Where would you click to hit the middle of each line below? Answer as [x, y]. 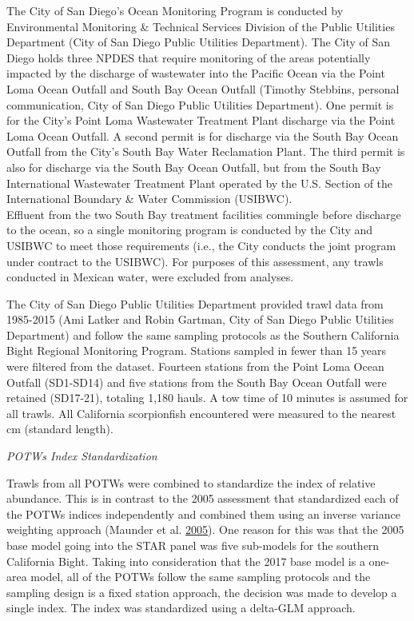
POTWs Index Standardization [82, 456]
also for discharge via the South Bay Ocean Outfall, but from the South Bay [194, 167]
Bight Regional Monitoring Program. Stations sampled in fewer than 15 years [197, 350]
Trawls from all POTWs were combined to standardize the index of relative [191, 482]
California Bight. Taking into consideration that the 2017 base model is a [186, 561]
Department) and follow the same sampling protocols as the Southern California [203, 334]
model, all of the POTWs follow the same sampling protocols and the [201, 577]
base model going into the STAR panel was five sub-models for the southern [193, 545]
